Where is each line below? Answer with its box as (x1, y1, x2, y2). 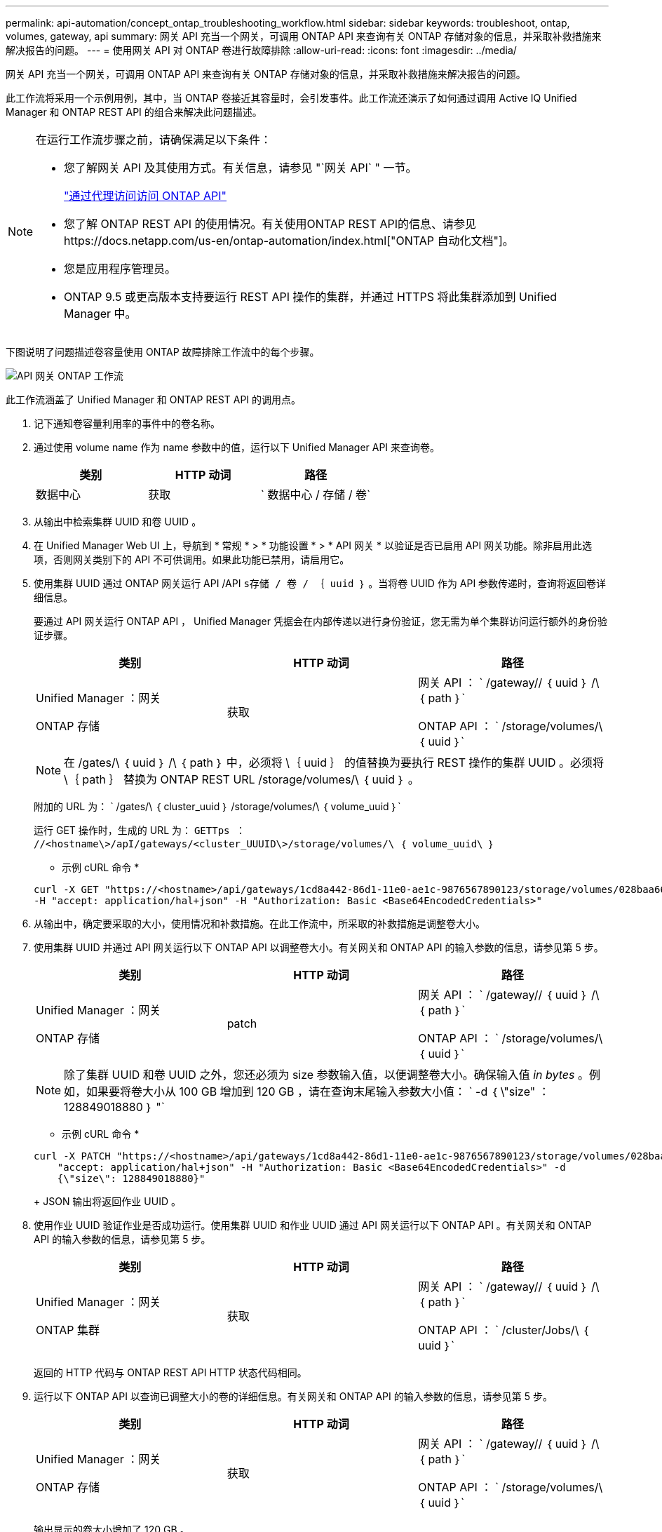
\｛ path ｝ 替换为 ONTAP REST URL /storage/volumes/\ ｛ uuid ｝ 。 (64, 772, 419, 786)
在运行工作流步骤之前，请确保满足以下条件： (36, 133, 272, 147)
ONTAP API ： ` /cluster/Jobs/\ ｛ (418, 1323, 589, 1337)
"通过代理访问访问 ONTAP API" (64, 189, 227, 203)
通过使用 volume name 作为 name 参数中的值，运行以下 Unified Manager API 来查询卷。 (34, 441, 440, 453)
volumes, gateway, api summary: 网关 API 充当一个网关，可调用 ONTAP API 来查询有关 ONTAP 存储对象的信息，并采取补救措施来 (6, 30, 602, 42)
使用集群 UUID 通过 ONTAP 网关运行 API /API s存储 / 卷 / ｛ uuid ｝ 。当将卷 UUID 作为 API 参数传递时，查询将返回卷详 (34, 577, 607, 589)
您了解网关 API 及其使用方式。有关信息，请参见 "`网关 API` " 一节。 (64, 161, 417, 175)
